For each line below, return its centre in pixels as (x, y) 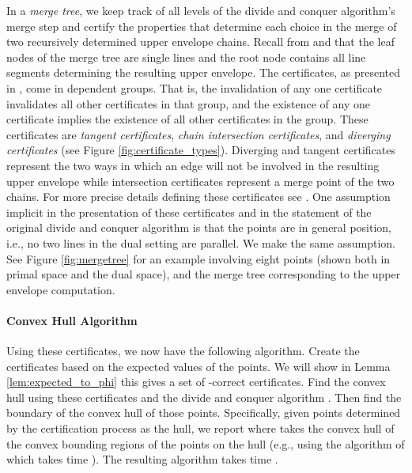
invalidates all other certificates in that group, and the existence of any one (189, 103)
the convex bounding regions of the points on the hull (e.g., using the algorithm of (206, 443)
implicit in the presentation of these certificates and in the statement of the (189, 212)
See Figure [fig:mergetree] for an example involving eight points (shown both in (198, 258)
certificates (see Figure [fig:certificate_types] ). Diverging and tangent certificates (201, 150)
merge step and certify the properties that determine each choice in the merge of (202, 26)
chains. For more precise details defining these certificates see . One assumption (198, 197)
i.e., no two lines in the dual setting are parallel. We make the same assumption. (201, 242)
